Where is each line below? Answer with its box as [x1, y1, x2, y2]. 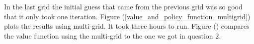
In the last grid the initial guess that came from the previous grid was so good [4, 1, 243, 11]
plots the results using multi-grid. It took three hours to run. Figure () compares [4, 21, 250, 31]
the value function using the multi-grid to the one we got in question [4, 30, 213, 41]
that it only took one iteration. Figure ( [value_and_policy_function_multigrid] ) [4, 11, 251, 21]
